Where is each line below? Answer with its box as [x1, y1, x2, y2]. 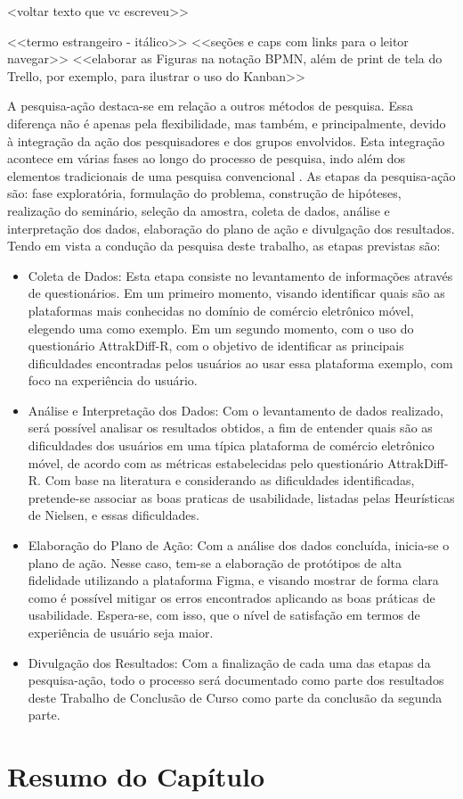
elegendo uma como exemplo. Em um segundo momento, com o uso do [28, 318, 414, 337]
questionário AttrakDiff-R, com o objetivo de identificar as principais [28, 336, 404, 355]
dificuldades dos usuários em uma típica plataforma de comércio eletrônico [28, 436, 435, 455]
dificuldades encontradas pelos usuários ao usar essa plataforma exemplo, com [28, 353, 453, 372]
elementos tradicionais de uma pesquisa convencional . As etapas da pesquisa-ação [7, 166, 456, 185]
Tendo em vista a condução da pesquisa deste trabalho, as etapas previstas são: [7, 236, 441, 255]
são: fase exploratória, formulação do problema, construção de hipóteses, [7, 184, 402, 202]
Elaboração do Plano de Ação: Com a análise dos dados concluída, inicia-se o [28, 536, 450, 555]
